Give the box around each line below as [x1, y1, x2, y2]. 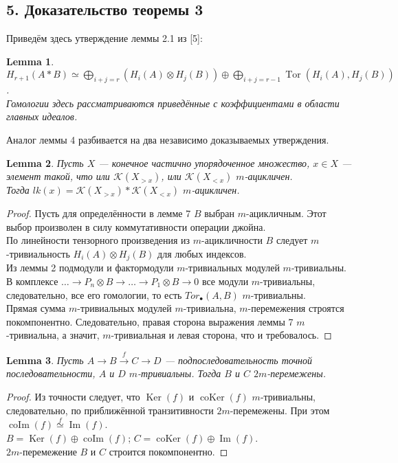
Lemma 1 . [6, 54, 54, 68]
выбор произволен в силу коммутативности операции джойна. [6, 219, 266, 234]
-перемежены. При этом [230, 403, 330, 417]
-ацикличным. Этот [245, 206, 327, 221]
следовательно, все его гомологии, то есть [6, 287, 182, 302]
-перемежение [19, 444, 77, 458]
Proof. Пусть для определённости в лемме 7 [6, 206, 191, 221]
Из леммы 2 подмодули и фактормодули [6, 260, 174, 275]
